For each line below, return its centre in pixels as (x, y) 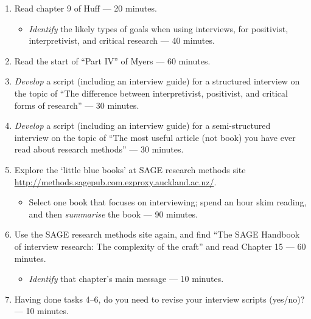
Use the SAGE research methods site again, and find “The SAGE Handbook (157, 234)
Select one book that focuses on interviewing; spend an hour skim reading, (168, 202)
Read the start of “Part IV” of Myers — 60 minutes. (112, 60)
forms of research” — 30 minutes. (77, 105)
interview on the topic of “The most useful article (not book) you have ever (155, 137)
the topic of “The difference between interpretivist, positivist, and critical (151, 93)
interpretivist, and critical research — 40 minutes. (122, 40)
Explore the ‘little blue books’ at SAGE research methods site (130, 169)
